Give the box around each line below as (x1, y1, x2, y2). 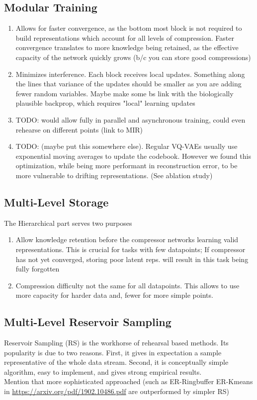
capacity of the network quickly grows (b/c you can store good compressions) (15, 52, 251, 62)
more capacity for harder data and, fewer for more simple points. (15, 290, 213, 300)
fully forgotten (15, 264, 60, 274)
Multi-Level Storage (4, 194, 109, 209)
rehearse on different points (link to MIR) (15, 124, 143, 134)
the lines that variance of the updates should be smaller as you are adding (15, 78, 242, 89)
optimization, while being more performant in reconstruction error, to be (15, 160, 238, 171)
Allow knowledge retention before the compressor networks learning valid (15, 234, 239, 245)
